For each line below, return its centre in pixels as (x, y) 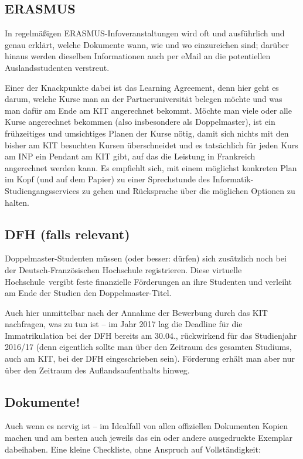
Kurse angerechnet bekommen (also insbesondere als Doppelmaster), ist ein (140, 122)
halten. (17, 202)
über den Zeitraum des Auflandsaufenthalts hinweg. (97, 370)
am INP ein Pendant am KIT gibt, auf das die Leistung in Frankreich (130, 156)
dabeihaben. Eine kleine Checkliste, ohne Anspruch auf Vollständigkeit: (133, 449)
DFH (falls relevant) (67, 234)
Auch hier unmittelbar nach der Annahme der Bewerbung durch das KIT (136, 312)
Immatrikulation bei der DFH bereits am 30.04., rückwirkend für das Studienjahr (151, 335)
